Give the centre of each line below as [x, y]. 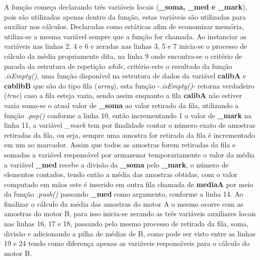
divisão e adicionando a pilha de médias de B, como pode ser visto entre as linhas [130, 233]
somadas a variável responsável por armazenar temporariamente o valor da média [129, 154]
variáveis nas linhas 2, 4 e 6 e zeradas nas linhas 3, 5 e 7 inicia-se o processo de [126, 46]
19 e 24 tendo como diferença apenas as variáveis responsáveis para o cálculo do [127, 243]
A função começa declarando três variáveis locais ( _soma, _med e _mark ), [126, 7]
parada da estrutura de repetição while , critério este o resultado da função [118, 66]
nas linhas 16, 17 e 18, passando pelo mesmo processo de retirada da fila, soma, [126, 224]
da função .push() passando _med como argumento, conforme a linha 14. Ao [124, 194]
